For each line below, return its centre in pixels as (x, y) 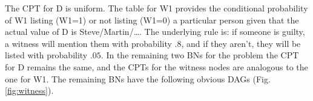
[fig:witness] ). (29, 90)
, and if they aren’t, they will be (241, 43)
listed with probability (46, 55)
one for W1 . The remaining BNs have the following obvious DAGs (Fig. (138, 78)
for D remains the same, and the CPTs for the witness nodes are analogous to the (156, 66)
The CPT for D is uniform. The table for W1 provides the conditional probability (156, 8)
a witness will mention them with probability (88, 43)
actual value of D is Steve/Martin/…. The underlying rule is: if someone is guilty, (155, 32)
